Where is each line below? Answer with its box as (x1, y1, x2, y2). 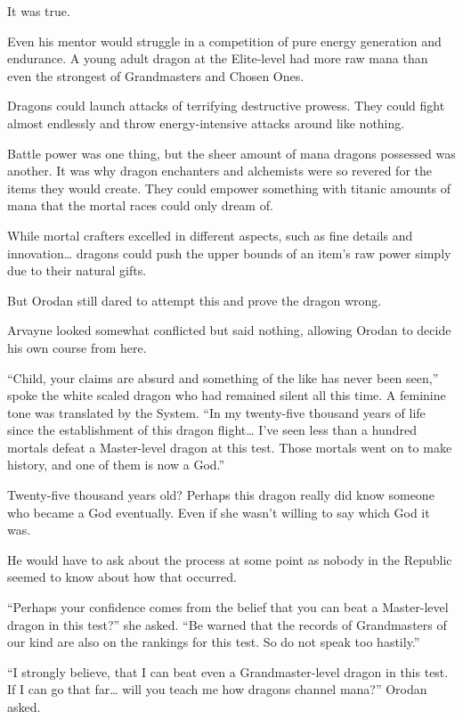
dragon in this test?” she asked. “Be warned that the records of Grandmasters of (7, 615, 447, 633)
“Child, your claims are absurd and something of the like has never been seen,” (7, 368, 439, 387)
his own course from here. (7, 338, 147, 356)
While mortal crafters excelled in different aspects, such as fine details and (7, 225, 413, 244)
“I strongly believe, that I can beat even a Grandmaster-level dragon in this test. (7, 662, 449, 681)
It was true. (7, 2, 70, 20)
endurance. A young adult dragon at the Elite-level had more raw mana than (7, 49, 428, 68)
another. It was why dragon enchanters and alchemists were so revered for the (7, 161, 432, 180)
